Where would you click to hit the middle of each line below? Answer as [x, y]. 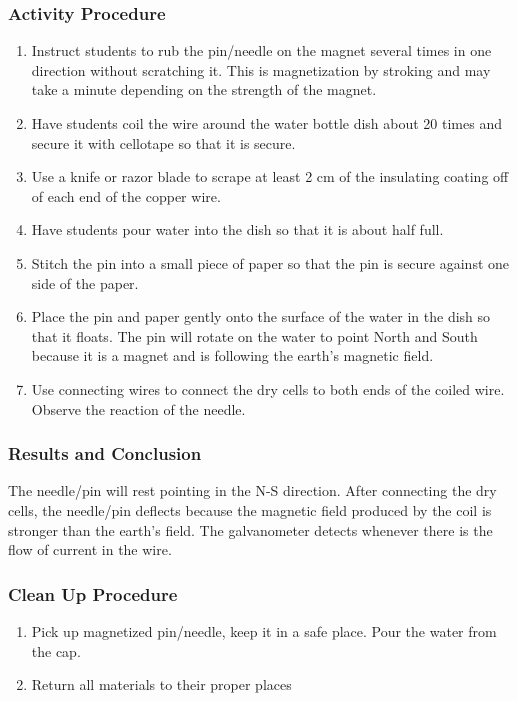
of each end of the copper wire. [126, 195]
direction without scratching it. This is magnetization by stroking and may [261, 69]
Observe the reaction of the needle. [138, 408]
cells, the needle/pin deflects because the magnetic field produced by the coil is [250, 509]
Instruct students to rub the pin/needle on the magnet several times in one [261, 50]
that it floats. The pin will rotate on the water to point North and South [254, 335]
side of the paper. [85, 282]
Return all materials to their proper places [161, 684]
